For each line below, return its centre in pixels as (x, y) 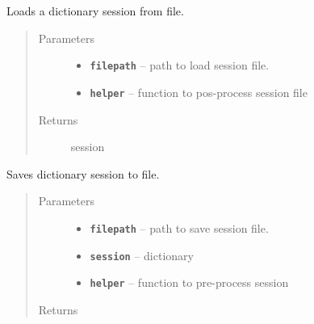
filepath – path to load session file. (180, 65)
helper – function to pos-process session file (199, 92)
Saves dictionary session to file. (83, 173)
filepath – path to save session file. (179, 227)
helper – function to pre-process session (189, 282)
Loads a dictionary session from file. (95, 11)
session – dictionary (142, 255)
